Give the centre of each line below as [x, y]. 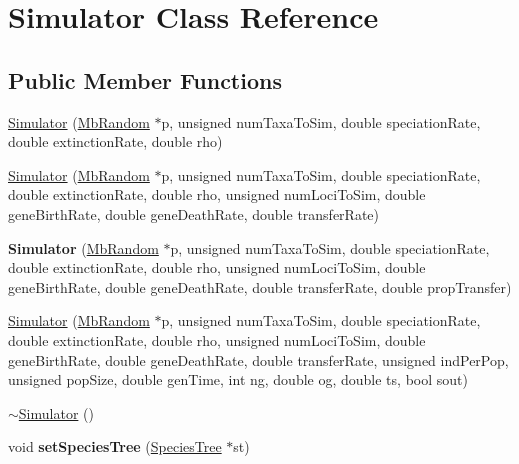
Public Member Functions [145, 79]
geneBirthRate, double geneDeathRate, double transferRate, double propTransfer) [260, 286]
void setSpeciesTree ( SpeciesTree [115, 446]
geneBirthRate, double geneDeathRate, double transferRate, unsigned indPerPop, [258, 359]
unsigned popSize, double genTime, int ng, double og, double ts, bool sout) [238, 379]
